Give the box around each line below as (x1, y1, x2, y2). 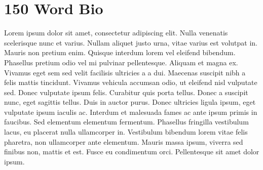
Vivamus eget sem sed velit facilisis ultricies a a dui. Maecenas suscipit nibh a (4, 67, 246, 77)
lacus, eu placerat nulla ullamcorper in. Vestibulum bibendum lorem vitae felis (4, 126, 248, 137)
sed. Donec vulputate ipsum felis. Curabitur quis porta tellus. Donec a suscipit (4, 87, 248, 97)
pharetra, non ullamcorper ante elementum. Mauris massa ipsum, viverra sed (4, 136, 243, 147)
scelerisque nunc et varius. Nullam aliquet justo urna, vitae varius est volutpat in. (4, 37, 257, 48)
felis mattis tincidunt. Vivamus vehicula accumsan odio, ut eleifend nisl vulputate (4, 77, 257, 88)
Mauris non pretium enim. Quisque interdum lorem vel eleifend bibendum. (4, 47, 236, 58)
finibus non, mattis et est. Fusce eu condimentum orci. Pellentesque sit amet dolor (4, 146, 259, 157)
